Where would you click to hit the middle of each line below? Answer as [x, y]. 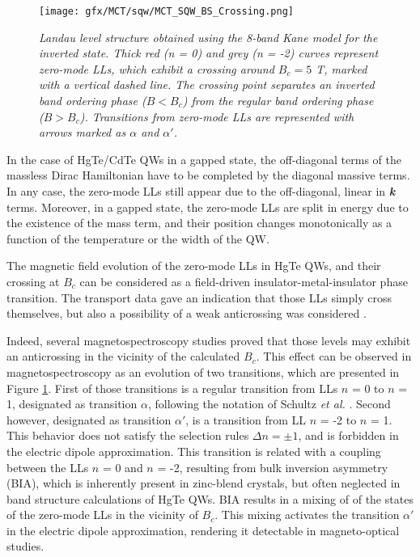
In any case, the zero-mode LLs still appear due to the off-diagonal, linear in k [201, 191]
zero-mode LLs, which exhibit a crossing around [157, 68]
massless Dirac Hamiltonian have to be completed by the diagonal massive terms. [208, 175]
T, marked [342, 68]
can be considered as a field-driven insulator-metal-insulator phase [244, 281]
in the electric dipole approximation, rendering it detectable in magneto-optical [203, 530]
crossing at [33, 281]
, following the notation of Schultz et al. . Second [269, 404]
